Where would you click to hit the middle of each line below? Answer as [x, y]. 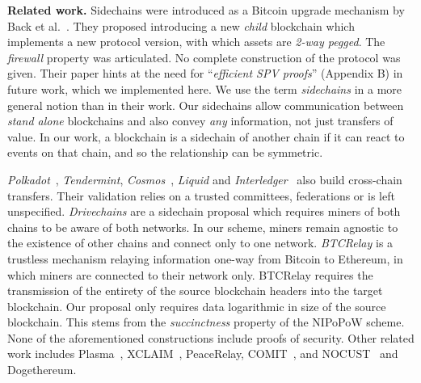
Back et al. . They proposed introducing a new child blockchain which [181, 25]
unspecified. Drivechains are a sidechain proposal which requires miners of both [204, 211]
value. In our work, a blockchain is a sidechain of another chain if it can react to [206, 136]
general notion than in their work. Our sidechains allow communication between [206, 105]
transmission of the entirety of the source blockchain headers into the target [195, 290]
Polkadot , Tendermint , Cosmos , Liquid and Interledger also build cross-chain [205, 179]
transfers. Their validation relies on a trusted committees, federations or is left [201, 195]
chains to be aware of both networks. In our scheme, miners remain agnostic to [203, 227]
